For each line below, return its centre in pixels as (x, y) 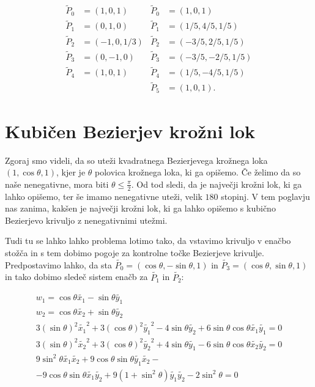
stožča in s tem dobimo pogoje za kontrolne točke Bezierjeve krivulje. (135, 253)
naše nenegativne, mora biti (57, 184)
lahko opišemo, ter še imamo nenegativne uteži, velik (104, 196)
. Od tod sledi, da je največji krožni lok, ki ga (217, 184)
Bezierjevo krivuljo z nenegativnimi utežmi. (86, 220)
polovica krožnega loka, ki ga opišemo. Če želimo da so (198, 172)
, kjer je (71, 172)
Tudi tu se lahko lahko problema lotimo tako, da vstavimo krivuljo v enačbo (148, 241)
